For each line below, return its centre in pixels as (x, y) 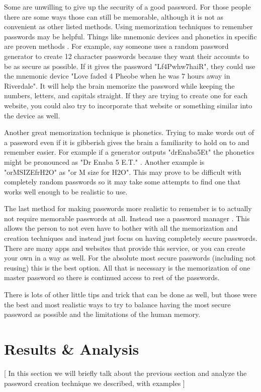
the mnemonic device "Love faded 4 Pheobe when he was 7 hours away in (117, 76)
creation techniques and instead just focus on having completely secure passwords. (131, 238)
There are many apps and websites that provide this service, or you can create (125, 248)
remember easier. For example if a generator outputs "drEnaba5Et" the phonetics (129, 152)
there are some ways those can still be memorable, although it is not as (114, 16)
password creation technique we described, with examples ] (95, 383)
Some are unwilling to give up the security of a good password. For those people (127, 7)
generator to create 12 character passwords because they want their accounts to (127, 56)
